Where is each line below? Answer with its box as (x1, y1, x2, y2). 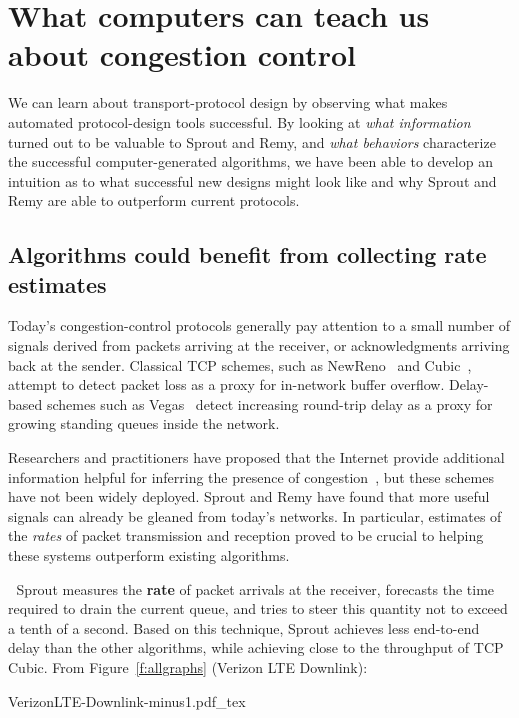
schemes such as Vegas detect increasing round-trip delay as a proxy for (46, 393, 493, 414)
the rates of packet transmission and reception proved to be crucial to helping (8, 525, 484, 546)
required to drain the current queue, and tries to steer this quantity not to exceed (8, 598, 508, 619)
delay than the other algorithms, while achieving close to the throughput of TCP (8, 637, 504, 658)
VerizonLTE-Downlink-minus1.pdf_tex (8, 690, 246, 711)
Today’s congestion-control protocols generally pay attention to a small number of (8, 315, 511, 336)
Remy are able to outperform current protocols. (8, 190, 300, 211)
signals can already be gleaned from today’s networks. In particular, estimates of (8, 505, 502, 526)
